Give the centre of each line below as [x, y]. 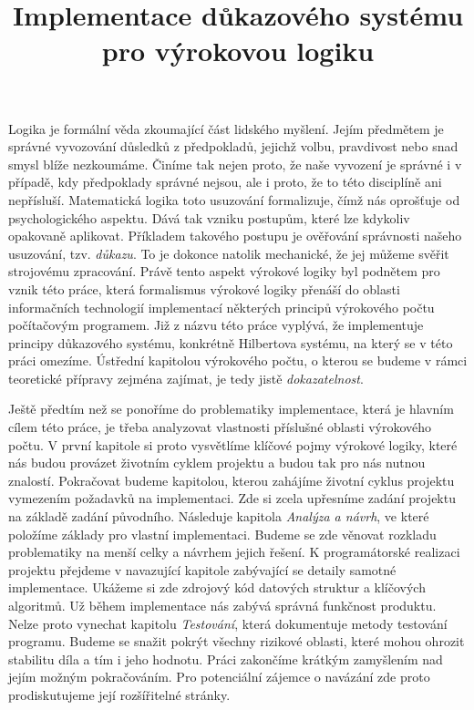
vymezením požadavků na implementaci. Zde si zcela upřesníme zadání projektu [232, 498]
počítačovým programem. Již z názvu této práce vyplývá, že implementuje [216, 325]
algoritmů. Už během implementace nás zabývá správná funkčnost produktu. [222, 605]
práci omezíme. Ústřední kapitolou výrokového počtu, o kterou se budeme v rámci [238, 360]
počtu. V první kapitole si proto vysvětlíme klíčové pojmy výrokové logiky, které [233, 444]
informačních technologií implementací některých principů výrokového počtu [222, 307]
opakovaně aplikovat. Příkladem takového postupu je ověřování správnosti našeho [235, 236]
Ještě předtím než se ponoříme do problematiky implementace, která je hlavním [231, 409]
